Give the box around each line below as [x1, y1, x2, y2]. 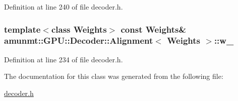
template [4, 23, 41, 35]
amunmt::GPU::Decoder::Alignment [4, 34, 153, 47]
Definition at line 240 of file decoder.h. [4, 2, 123, 12]
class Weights [51, 23, 107, 35]
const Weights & [121, 23, 187, 35]
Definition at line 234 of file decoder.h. [4, 54, 123, 64]
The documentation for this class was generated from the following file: [4, 71, 223, 81]
